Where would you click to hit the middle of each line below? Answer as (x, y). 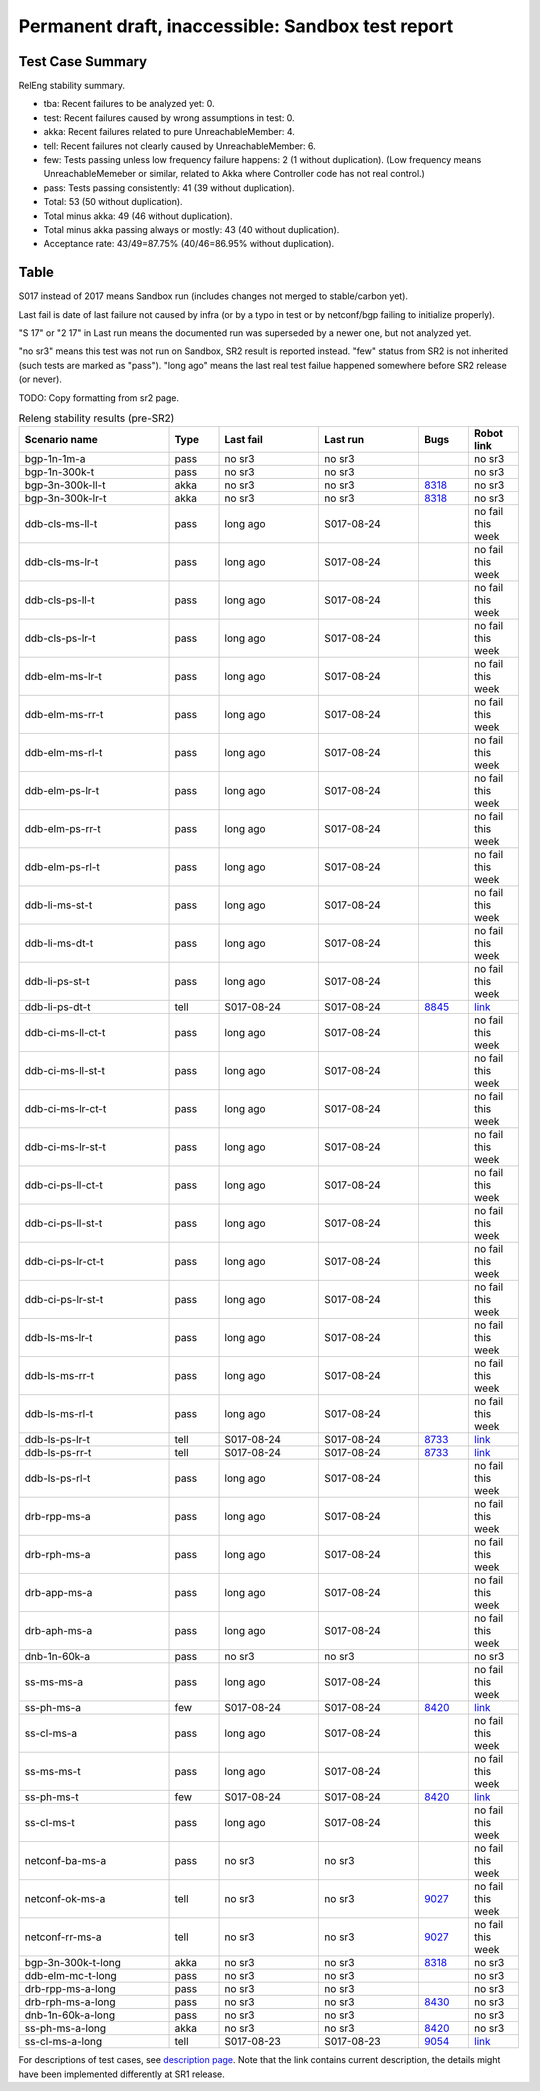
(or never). (40, 379)
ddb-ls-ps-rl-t (57, 1478)
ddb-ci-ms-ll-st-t (64, 1071)
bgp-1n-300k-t (59, 472)
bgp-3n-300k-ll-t (65, 485)
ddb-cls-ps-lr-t (60, 638)
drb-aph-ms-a (58, 1631)
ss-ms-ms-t (52, 1772)
